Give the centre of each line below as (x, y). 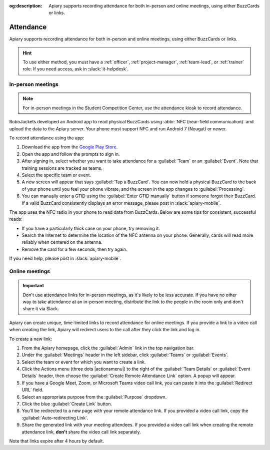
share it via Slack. (41, 309)
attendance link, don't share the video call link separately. (81, 432)
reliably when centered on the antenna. (62, 242)
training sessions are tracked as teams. (62, 168)
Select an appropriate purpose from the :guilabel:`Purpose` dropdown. (94, 397)
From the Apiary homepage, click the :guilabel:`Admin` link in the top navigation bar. (108, 348)
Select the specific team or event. (56, 175)
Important (33, 286)
